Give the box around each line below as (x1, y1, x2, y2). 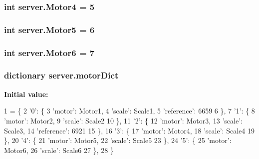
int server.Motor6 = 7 (4, 46, 95, 58)
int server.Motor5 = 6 (4, 23, 95, 35)
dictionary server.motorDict (4, 69, 119, 81)
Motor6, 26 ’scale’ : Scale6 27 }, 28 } (4, 144, 114, 155)
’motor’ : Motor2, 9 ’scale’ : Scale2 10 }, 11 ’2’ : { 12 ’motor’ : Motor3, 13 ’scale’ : (4, 115, 243, 125)
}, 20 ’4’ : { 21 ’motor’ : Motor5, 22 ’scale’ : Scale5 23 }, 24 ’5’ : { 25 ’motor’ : (4, 135, 232, 145)
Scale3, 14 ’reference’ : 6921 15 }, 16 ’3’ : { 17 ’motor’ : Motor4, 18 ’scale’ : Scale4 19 (4, 125, 255, 135)
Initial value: (4, 88, 48, 99)
